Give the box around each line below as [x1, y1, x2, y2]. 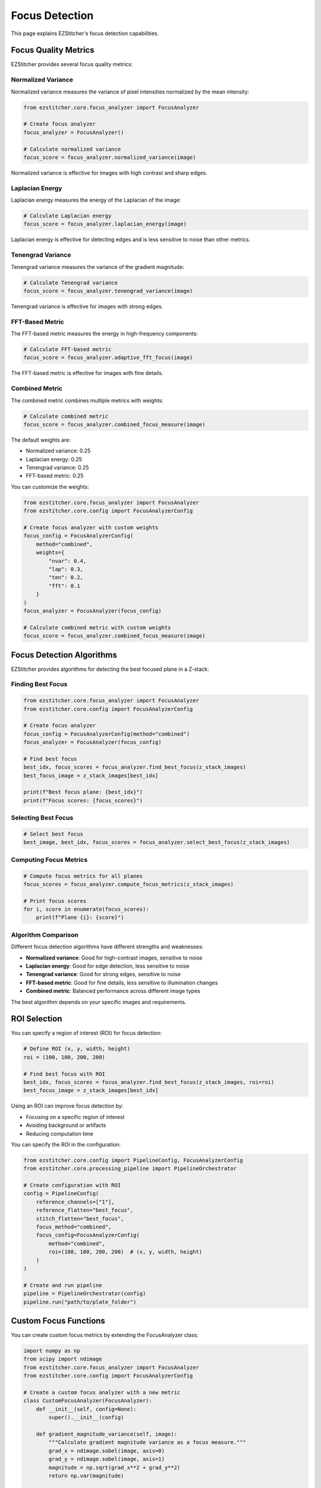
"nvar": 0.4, [48, 557, 87, 564]
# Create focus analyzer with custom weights [23, 524, 159, 531]
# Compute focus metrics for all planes [23, 873, 143, 879]
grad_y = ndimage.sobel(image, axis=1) [48, 1456, 165, 1462]
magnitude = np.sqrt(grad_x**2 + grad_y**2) [48, 1464, 181, 1471]
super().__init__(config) [48, 1414, 124, 1421]
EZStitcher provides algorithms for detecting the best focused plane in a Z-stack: [11, 665, 209, 673]
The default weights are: [11, 436, 71, 443]
